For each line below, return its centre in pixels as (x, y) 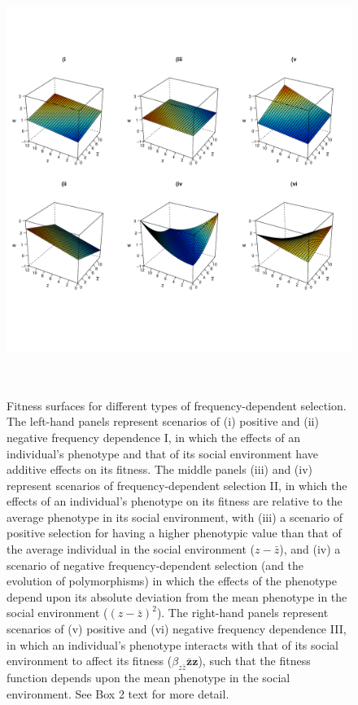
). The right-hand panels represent (242, 613)
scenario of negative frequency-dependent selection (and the (155, 565)
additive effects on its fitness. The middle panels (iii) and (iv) (160, 469)
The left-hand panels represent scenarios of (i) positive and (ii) (163, 421)
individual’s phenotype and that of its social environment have (162, 453)
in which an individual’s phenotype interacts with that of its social (172, 644)
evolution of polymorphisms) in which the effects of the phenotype (172, 581)
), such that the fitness (254, 661)
